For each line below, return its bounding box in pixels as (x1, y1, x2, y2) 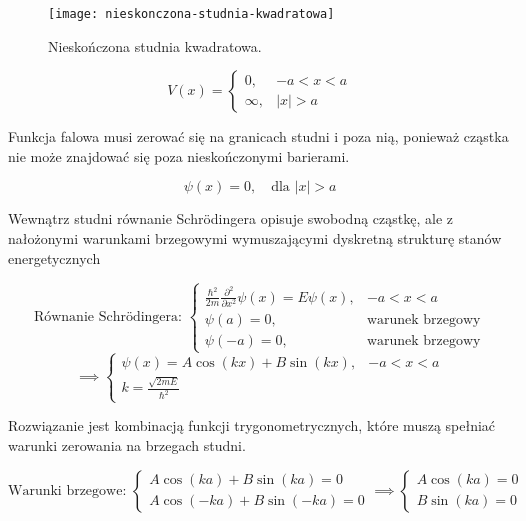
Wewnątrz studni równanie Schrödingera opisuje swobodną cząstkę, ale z (8, 208, 453, 229)
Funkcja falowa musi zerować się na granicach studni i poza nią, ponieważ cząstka (8, 126, 509, 147)
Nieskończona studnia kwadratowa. (48, 35, 262, 56)
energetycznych (8, 247, 101, 268)
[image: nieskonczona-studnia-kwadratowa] (48, 7, 335, 21)
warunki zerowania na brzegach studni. (8, 434, 246, 455)
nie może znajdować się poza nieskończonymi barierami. (8, 145, 350, 166)
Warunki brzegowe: (8, 483, 127, 498)
